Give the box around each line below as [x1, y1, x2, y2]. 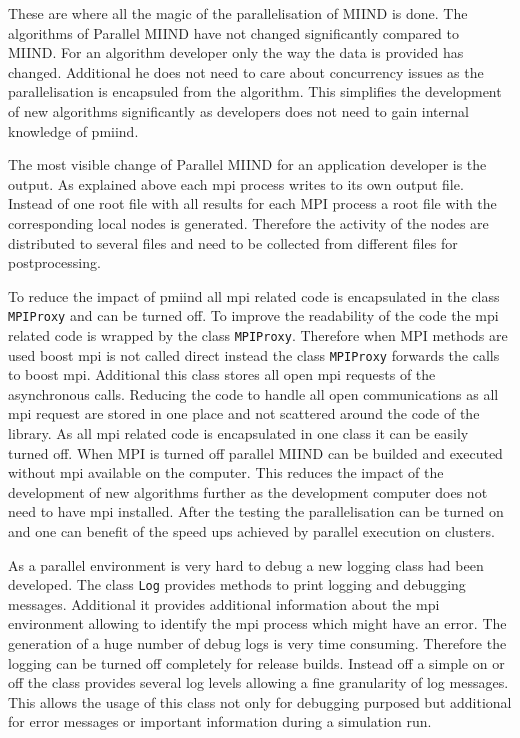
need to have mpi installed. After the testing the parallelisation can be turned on [8, 501, 504, 522]
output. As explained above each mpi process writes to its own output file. [8, 173, 464, 194]
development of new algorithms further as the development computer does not [8, 481, 488, 502]
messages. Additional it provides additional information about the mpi [8, 593, 440, 614]
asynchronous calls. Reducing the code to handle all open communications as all [8, 383, 499, 404]
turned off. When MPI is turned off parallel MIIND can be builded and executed [8, 442, 503, 463]
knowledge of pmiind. [8, 120, 139, 141]
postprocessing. [8, 252, 101, 273]
